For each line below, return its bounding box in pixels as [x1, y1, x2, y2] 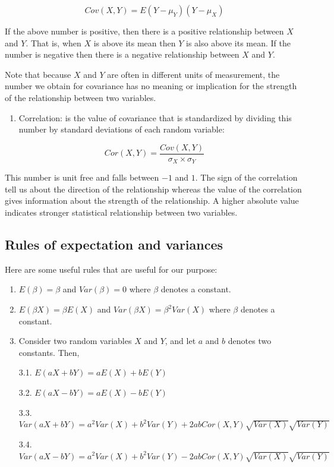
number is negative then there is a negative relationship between [5, 48, 240, 61]
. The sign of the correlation [195, 171, 298, 184]
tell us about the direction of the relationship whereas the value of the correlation [5, 182, 302, 195]
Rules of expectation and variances [5, 235, 223, 254]
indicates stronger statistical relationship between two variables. [5, 206, 238, 219]
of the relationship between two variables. [5, 91, 156, 103]
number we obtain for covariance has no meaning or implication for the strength [5, 80, 297, 92]
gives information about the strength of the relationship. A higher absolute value [5, 194, 299, 207]
